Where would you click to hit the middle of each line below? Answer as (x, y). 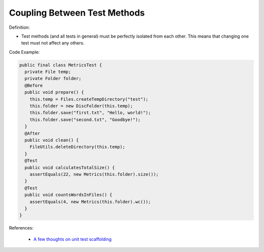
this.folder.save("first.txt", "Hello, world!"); (90, 113)
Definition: (20, 27)
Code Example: (24, 52)
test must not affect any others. (53, 43)
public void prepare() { (54, 92)
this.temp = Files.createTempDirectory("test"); (89, 99)
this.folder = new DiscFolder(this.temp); (81, 106)
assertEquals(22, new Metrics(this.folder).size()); (94, 174)
